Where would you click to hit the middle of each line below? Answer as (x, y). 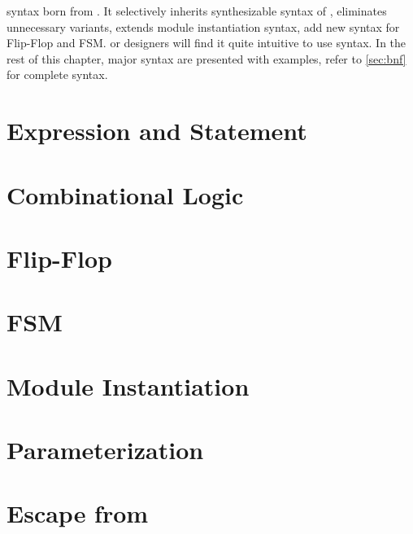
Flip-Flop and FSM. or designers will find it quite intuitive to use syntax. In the (206, 43)
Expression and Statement (157, 131)
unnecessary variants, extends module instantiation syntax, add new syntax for (203, 26)
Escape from (78, 513)
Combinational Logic (125, 194)
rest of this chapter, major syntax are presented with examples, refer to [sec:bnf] (206, 58)
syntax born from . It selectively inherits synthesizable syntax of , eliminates (197, 11)
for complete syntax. (57, 74)
